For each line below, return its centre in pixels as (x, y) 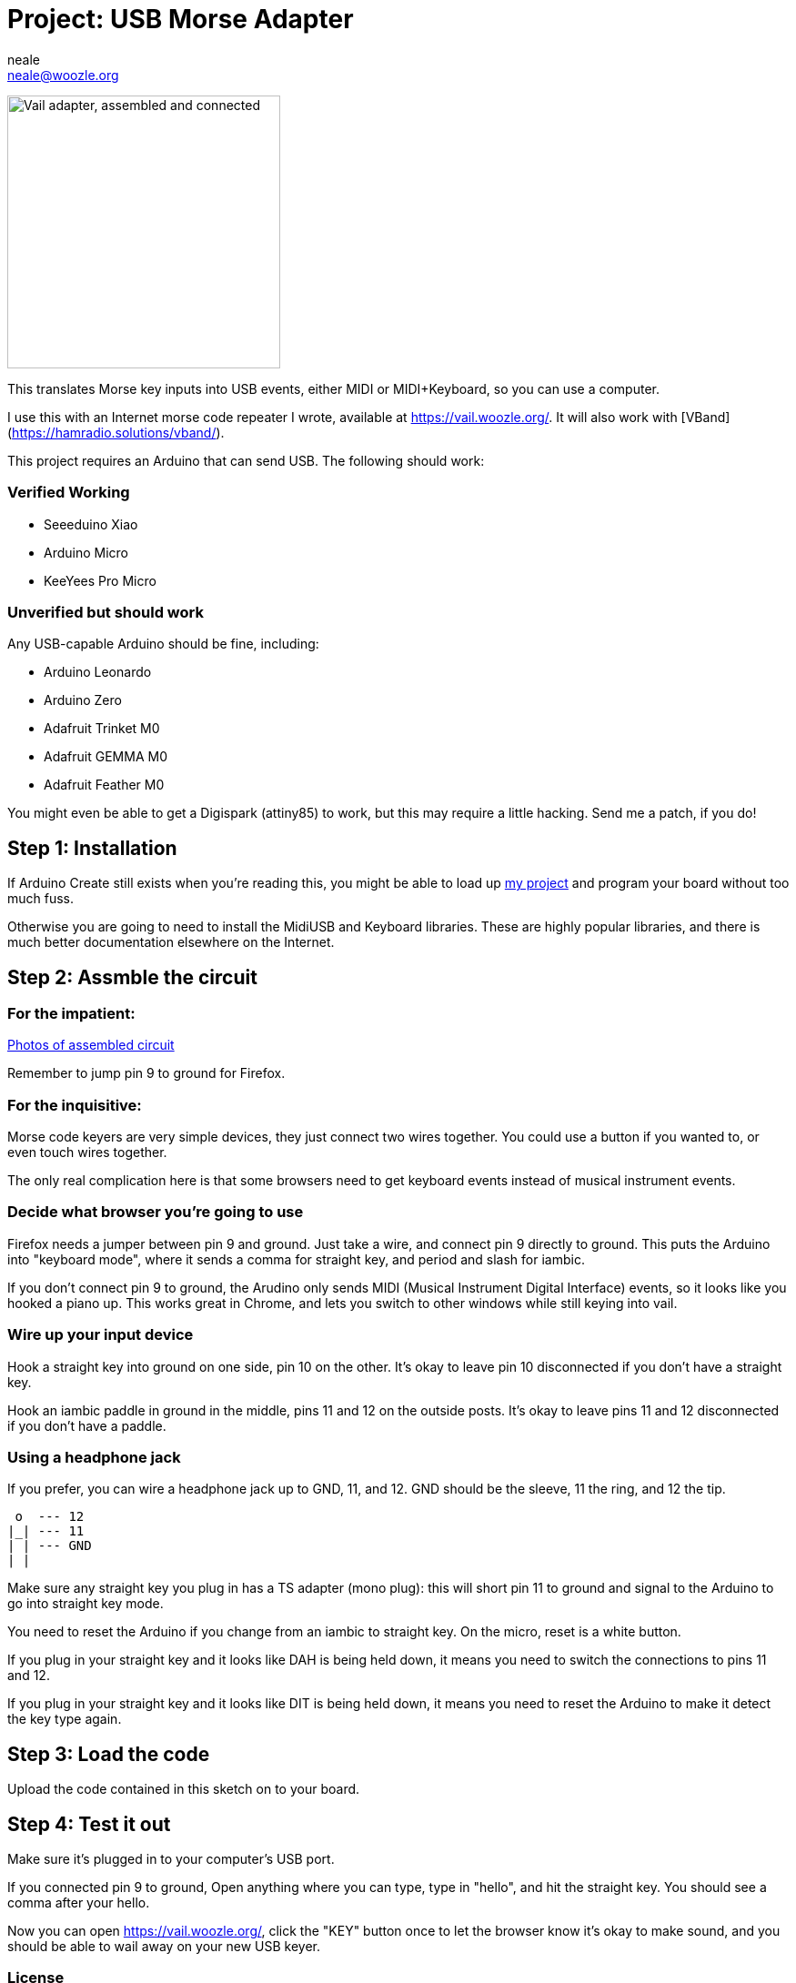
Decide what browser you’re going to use (156, 1212)
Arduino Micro (86, 552)
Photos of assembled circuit (91, 1045)
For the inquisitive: (75, 1105)
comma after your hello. (79, 1902)
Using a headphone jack (94, 1457)
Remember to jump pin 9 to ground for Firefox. (146, 1073)
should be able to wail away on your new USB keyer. (164, 1946)
